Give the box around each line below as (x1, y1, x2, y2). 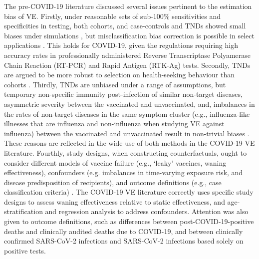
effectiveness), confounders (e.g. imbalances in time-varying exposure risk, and (4, 167, 243, 178)
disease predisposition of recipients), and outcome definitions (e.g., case (4, 177, 222, 187)
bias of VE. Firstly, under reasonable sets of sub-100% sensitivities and (4, 10, 221, 21)
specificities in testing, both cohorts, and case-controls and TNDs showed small (4, 20, 246, 31)
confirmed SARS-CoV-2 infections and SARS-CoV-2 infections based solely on (4, 236, 244, 246)
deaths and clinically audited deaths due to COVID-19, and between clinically (4, 226, 243, 236)
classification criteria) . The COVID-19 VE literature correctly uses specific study (4, 187, 254, 197)
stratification (4, 206, 43, 217)
